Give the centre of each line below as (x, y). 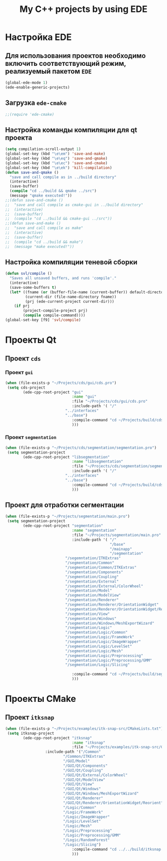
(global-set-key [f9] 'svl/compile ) (43, 320)
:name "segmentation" (94, 531)
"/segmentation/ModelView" (93, 595)
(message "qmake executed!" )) (41, 196)
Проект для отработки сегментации (65, 505)
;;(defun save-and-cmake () (34, 200)
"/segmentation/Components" (94, 572)
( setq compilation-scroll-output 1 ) (43, 149)
